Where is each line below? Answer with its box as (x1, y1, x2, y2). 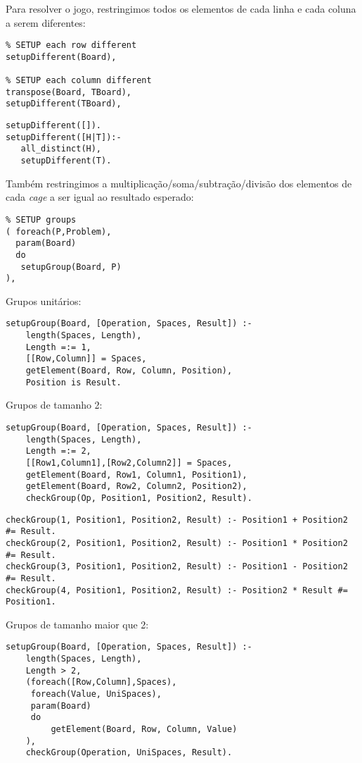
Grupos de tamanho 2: (6, 397, 103, 412)
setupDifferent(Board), (6, 51, 117, 62)
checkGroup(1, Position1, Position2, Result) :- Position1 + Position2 (6, 514, 348, 525)
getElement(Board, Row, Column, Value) (51, 724, 238, 735)
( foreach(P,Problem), (6, 226, 112, 237)
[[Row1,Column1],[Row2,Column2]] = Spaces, (25, 457, 233, 468)
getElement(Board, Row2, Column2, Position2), (25, 481, 247, 492)
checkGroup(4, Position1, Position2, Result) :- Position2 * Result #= (6, 585, 348, 595)
